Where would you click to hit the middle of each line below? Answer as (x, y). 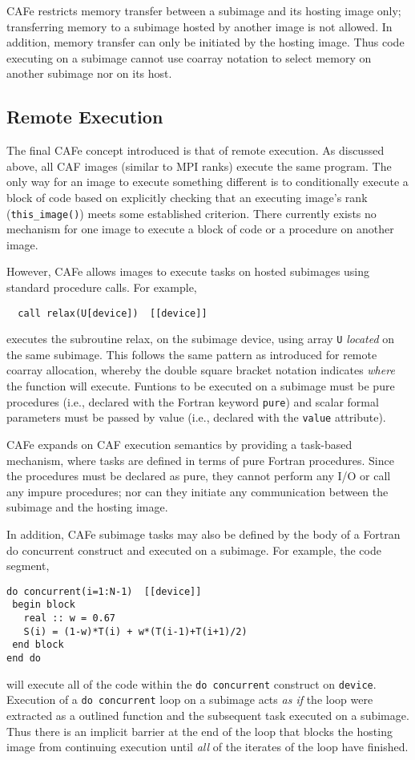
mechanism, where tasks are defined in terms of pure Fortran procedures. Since (200, 460)
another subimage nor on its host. (89, 73)
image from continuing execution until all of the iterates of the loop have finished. (207, 747)
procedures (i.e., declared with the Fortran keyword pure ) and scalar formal (193, 401)
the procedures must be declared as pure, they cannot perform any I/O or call (199, 476)
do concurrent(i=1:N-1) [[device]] (104, 591)
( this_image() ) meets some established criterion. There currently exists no (191, 213)
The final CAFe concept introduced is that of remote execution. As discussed (195, 150)
